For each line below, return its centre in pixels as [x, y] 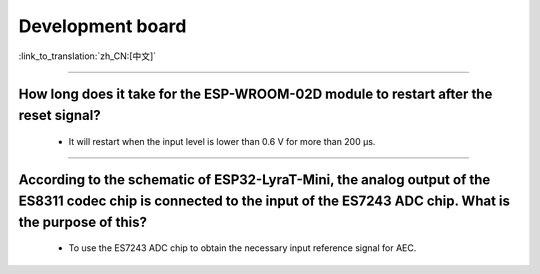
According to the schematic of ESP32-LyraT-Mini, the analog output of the [254, 180]
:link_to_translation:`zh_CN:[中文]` [87, 56]
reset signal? [59, 115]
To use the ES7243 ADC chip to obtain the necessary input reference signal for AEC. [242, 248]
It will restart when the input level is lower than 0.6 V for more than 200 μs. [222, 141]
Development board [102, 26]
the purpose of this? [82, 221]
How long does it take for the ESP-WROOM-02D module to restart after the [255, 94]
